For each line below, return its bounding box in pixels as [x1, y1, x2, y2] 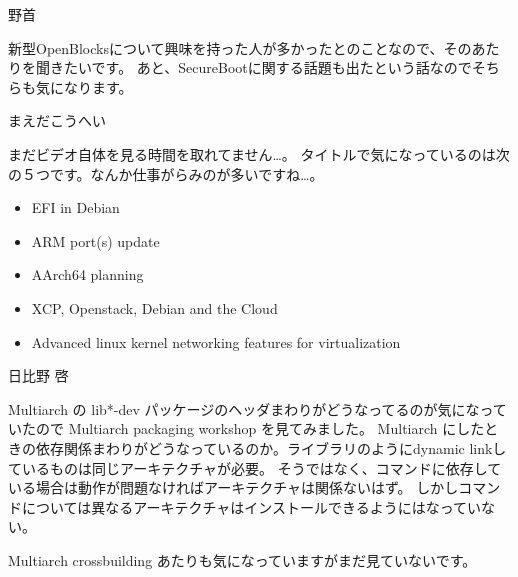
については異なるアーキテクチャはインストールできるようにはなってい [21, 496, 482, 517]
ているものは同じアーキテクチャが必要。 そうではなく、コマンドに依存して [8, 457, 502, 478]
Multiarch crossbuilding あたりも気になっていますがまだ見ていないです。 [8, 549, 477, 570]
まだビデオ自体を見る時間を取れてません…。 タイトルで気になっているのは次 [8, 143, 510, 164]
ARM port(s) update [31, 230, 160, 251]
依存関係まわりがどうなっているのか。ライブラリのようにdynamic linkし [35, 437, 507, 458]
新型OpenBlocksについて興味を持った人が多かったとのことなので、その [8, 37, 472, 58]
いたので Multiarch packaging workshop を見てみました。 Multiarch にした [8, 418, 485, 439]
